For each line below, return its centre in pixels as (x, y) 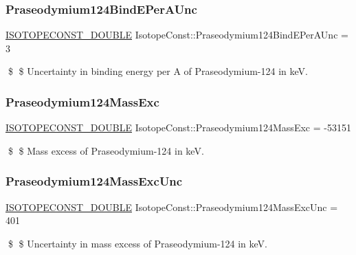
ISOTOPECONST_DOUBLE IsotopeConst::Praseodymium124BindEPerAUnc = (177, 35)
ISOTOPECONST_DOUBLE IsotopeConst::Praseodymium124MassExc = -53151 (178, 127)
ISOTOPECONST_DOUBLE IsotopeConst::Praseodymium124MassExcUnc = (172, 207)
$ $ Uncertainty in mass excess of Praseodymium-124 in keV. (138, 243)
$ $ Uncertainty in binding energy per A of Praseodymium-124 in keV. (158, 71)
